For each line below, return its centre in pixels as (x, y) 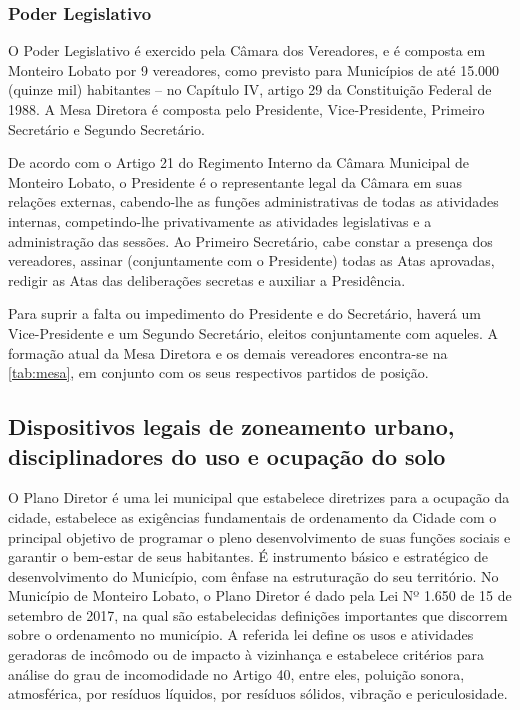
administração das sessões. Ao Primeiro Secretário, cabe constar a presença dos (250, 240)
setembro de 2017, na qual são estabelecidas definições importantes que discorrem (258, 614)
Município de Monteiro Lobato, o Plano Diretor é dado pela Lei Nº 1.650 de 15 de (260, 595)
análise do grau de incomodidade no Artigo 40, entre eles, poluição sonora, (236, 673)
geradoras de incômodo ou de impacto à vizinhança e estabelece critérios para (246, 654)
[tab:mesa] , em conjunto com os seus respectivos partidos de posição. (218, 372)
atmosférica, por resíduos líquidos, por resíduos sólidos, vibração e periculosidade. (258, 693)
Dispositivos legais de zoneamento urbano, (231, 426)
